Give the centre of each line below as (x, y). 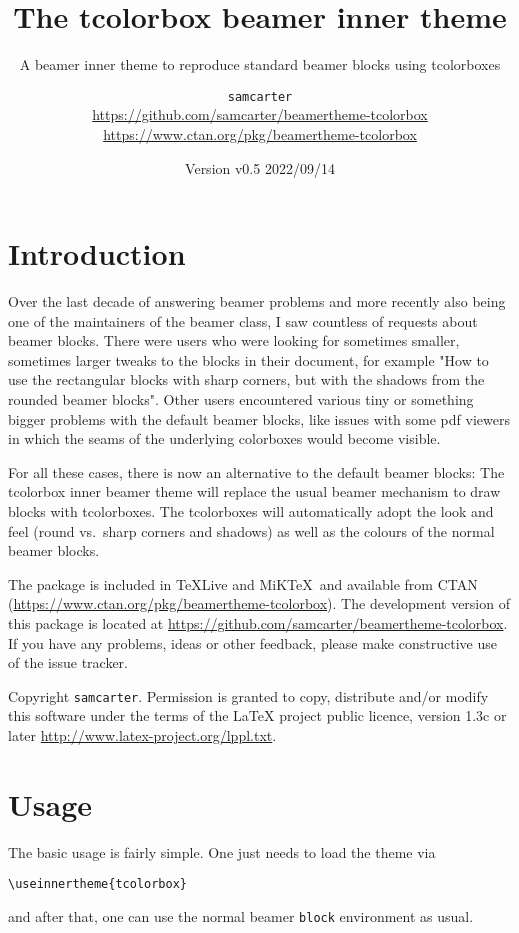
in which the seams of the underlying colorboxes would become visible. (224, 438)
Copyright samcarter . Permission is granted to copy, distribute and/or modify (248, 695)
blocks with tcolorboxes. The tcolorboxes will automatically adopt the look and (251, 511)
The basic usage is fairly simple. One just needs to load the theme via (222, 851)
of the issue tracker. (68, 662)
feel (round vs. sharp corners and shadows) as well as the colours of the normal (251, 530)
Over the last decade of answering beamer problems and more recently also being (257, 301)
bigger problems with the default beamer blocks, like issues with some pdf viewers (259, 418)
